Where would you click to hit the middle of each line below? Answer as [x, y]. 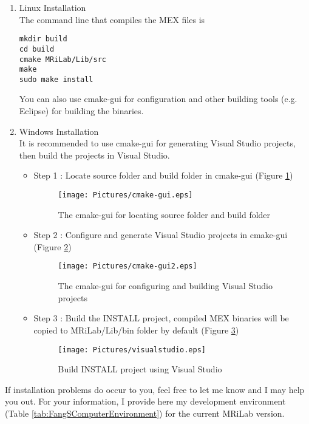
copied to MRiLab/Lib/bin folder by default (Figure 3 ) [136, 330]
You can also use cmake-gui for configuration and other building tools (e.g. [158, 99]
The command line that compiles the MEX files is [112, 19]
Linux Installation [53, 7]
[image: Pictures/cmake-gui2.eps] [127, 266]
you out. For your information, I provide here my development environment [145, 401]
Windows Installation [59, 131]
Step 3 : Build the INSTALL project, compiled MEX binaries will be [161, 318]
